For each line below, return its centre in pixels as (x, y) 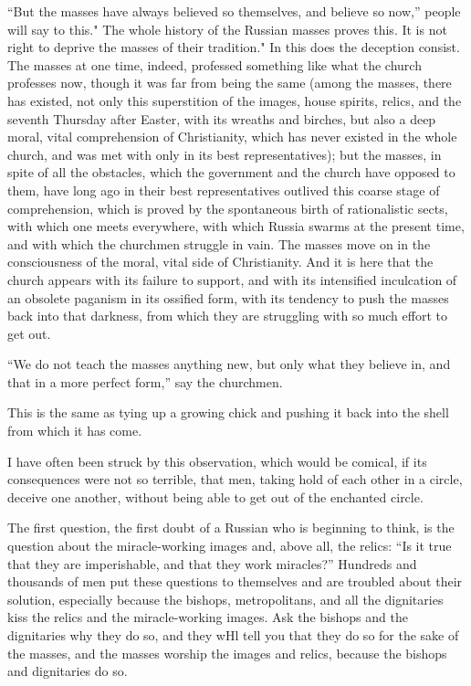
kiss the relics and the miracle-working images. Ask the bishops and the (208, 617)
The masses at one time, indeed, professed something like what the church (215, 64)
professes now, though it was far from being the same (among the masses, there (230, 83)
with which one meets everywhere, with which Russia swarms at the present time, (236, 226)
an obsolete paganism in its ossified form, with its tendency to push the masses (228, 297)
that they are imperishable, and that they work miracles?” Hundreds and (212, 563)
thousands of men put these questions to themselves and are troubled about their (235, 581)
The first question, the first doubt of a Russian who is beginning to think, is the (231, 528)
